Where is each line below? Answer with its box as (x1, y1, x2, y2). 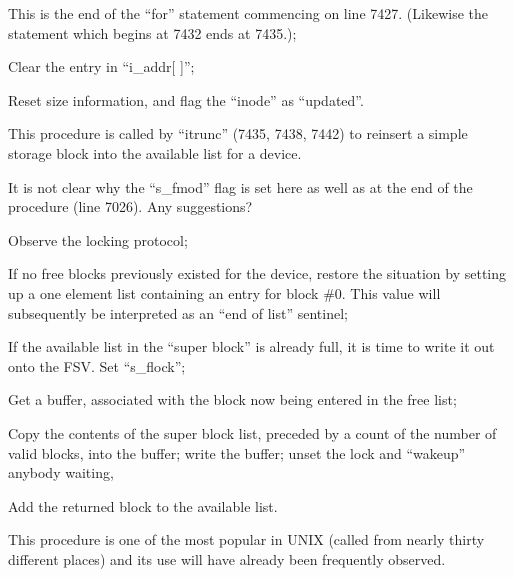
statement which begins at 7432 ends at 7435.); (8, 22, 297, 43)
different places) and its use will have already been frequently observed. (8, 548, 446, 569)
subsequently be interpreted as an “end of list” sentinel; (8, 302, 348, 323)
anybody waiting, (8, 462, 114, 483)
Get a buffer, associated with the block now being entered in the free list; (8, 389, 457, 410)
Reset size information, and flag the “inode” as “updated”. (8, 89, 364, 110)
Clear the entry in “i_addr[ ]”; (8, 56, 195, 77)
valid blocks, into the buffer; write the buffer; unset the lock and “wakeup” (8, 442, 466, 463)
